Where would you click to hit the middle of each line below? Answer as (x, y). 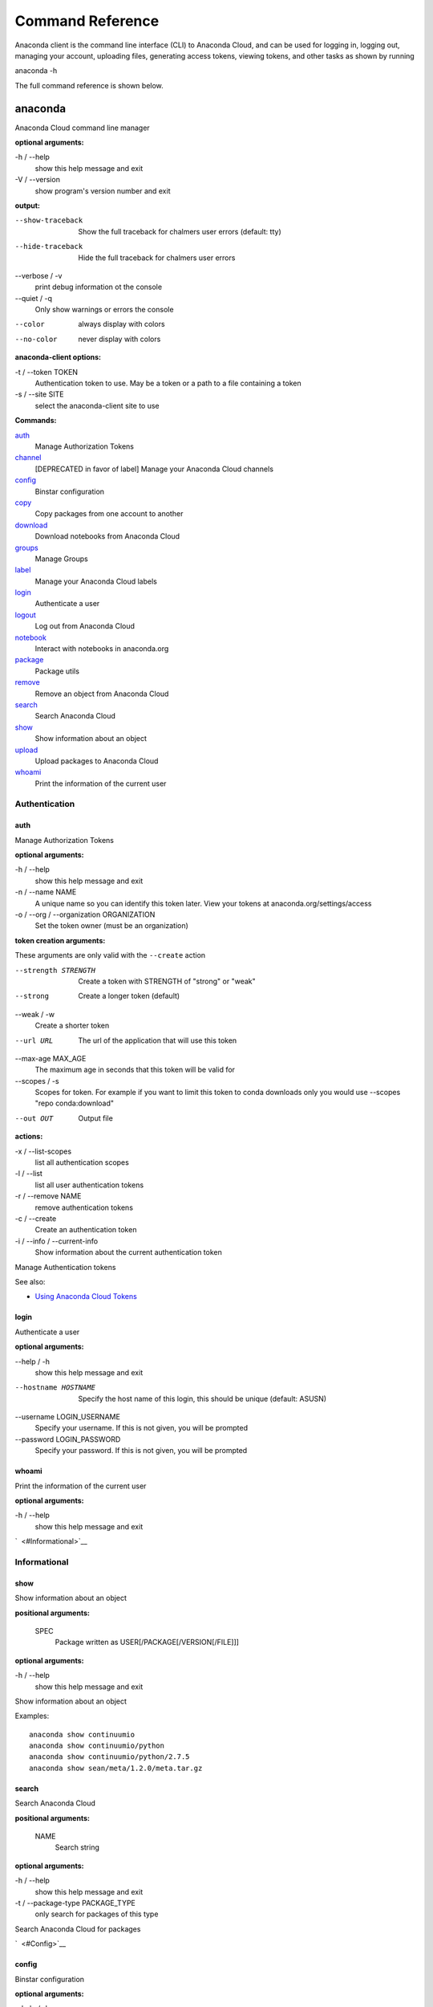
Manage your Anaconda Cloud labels (96, 581)
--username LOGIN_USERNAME (67, 1417)
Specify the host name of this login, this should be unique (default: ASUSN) (202, 1398)
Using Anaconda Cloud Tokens (86, 1297)
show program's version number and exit (103, 191)
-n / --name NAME (46, 892)
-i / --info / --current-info (57, 1241)
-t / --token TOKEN (47, 372)
